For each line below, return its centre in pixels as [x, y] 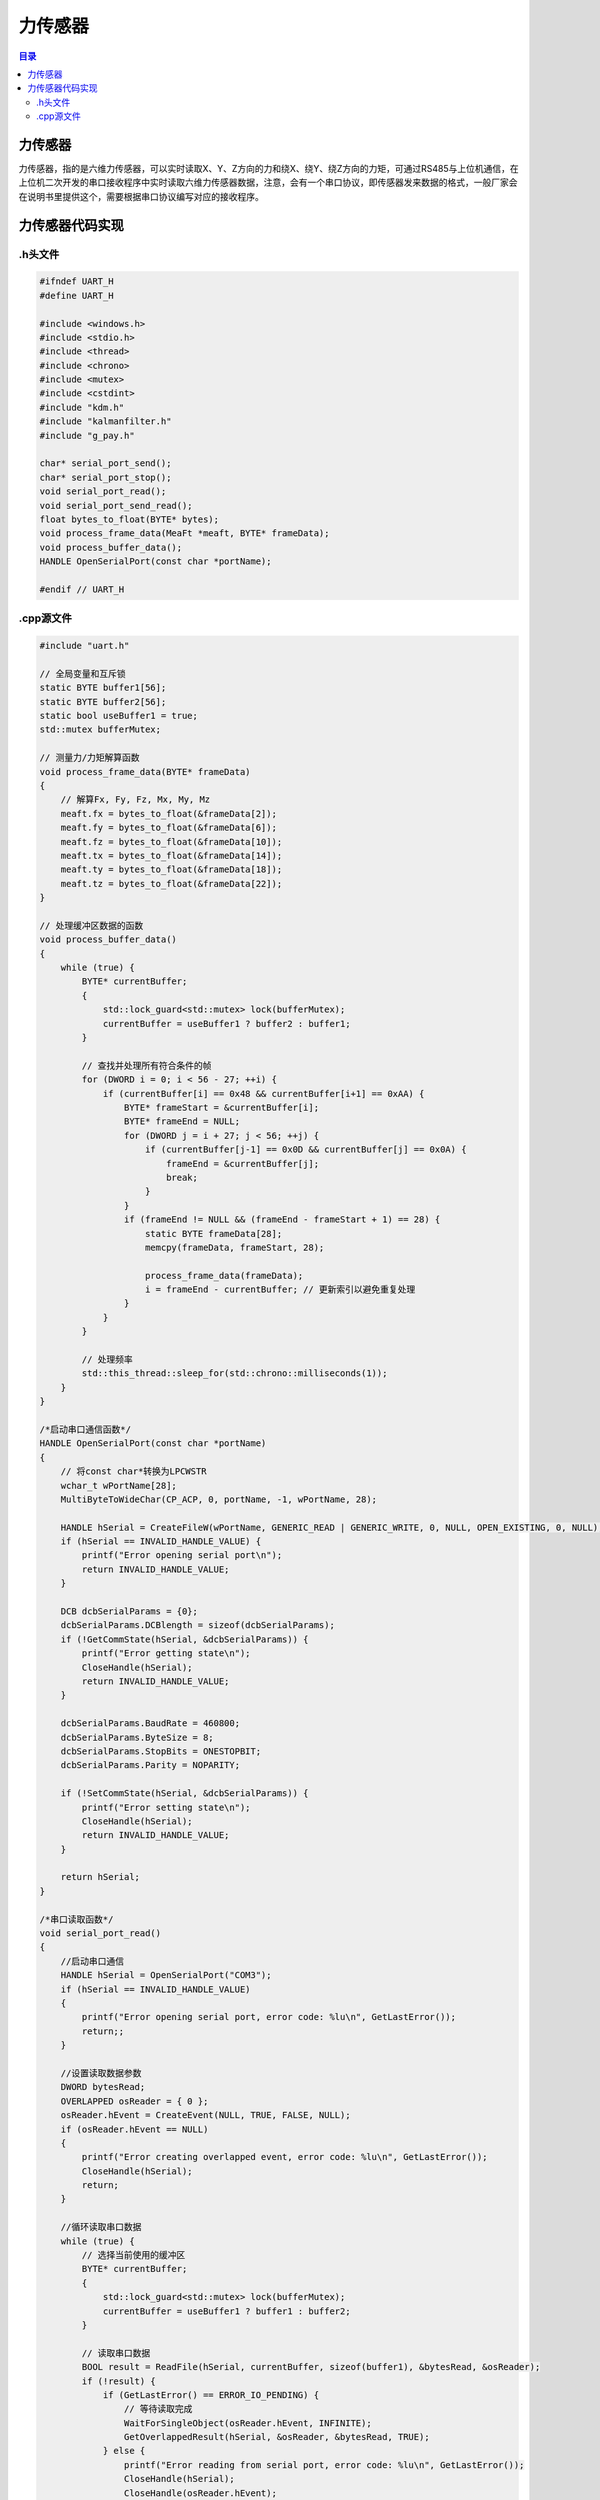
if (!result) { [119, 2381]
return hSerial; [100, 1877]
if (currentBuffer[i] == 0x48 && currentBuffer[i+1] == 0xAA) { [263, 1093]
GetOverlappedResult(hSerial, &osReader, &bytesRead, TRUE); [276, 2437]
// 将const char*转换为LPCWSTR [133, 1471]
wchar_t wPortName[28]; [118, 1485]
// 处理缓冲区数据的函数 [91, 925]
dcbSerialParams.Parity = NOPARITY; [150, 1765]
